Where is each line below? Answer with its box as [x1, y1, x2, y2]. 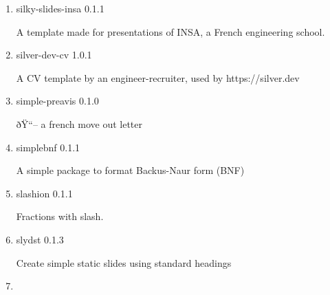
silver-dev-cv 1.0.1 [16, 47, 92, 62]
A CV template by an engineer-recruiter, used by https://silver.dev [16, 70, 300, 85]
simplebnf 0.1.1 [16, 140, 80, 154]
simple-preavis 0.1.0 [16, 94, 99, 108]
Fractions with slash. [16, 209, 104, 223]
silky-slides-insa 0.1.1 [16, 1, 104, 15]
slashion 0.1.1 [16, 186, 73, 200]
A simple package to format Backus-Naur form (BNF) [16, 163, 245, 177]
